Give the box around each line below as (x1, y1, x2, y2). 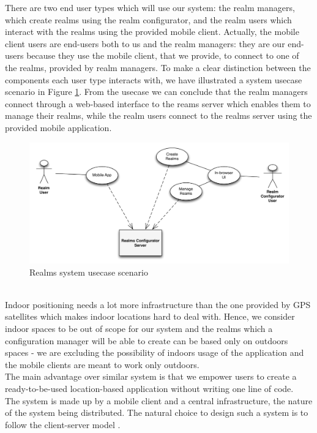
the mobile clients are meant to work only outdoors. (5, 358, 200, 371)
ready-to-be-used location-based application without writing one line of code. (5, 382, 294, 394)
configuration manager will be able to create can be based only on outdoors (5, 334, 288, 347)
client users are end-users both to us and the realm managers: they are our (5, 37, 285, 50)
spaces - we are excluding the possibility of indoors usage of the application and (5, 346, 304, 359)
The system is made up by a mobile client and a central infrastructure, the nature (5, 394, 313, 407)
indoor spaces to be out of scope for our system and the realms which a (5, 322, 273, 334)
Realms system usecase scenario (29, 265, 148, 278)
